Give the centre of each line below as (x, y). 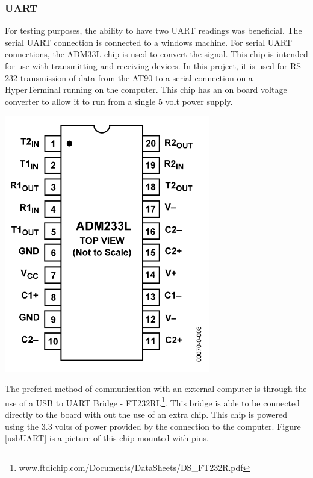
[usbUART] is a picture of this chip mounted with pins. (107, 438)
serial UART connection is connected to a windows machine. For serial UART (148, 42)
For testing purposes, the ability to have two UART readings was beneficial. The (153, 30)
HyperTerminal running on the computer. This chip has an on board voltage (146, 89)
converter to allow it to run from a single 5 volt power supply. (119, 101)
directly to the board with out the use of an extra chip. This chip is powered (146, 414)
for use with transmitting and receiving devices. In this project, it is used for (146, 66)
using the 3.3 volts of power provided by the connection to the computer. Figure (153, 426)
